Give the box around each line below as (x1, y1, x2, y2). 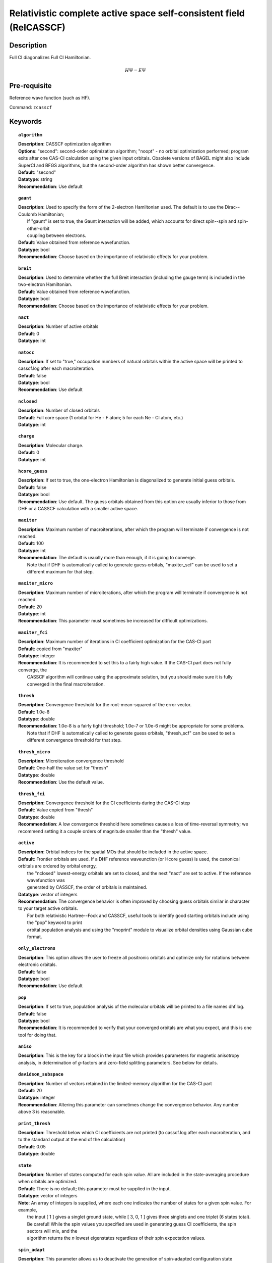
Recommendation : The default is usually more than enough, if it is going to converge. (18, 555, 196, 561)
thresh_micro (18, 749, 50, 755)
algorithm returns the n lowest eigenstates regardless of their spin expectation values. (27, 1235, 206, 1241)
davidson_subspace (18, 1072, 64, 1077)
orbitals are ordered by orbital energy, (18, 863, 97, 869)
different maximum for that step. (27, 569, 94, 575)
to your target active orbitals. (18, 905, 78, 911)
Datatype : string (18, 176, 53, 182)
